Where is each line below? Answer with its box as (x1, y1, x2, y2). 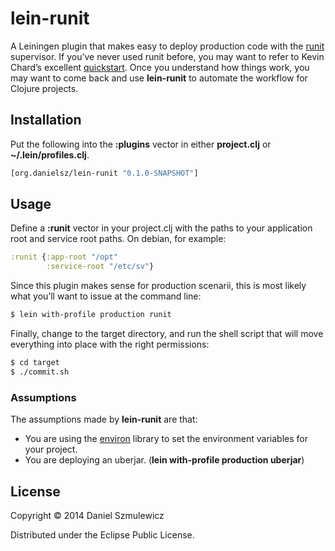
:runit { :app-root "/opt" (10, 252, 118, 262)
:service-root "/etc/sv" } (46, 262, 155, 272)
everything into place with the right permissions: (10, 338, 210, 351)
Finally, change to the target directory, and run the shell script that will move (10, 328, 324, 340)
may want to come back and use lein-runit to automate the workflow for (10, 72, 308, 84)
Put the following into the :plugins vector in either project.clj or (10, 138, 272, 150)
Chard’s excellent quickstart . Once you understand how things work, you (10, 61, 310, 73)
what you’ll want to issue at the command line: (10, 290, 202, 302)
